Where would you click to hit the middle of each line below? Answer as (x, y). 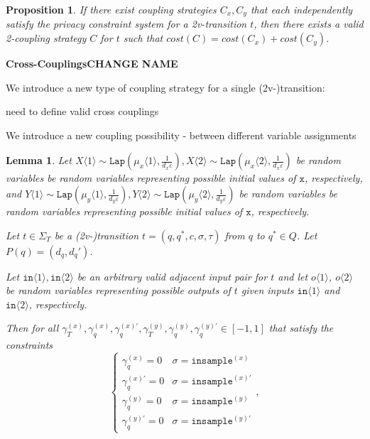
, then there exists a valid (309, 24)
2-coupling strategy (46, 38)
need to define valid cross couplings (82, 111)
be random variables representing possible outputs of (118, 290)
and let (293, 276)
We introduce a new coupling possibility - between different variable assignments (181, 135)
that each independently (301, 9)
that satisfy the (301, 328)
